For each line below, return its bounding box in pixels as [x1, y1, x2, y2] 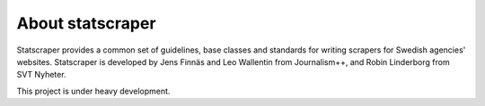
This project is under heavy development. [16, 86, 171, 96]
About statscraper [16, 13, 156, 33]
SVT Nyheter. [16, 69, 66, 80]
